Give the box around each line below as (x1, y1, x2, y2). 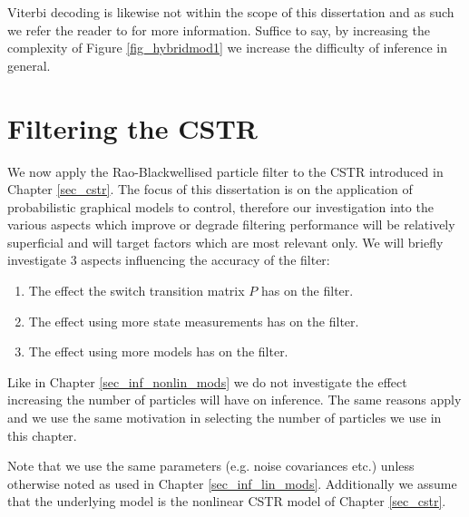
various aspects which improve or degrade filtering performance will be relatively (7, 215, 455, 234)
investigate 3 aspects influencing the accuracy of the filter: (7, 250, 330, 269)
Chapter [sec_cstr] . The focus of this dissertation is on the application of (7, 180, 413, 199)
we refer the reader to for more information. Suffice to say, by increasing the (7, 20, 430, 39)
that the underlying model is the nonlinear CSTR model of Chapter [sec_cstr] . (7, 492, 446, 511)
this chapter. (7, 425, 77, 444)
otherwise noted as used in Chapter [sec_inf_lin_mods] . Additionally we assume (7, 473, 457, 493)
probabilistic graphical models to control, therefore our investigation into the (7, 197, 434, 216)
